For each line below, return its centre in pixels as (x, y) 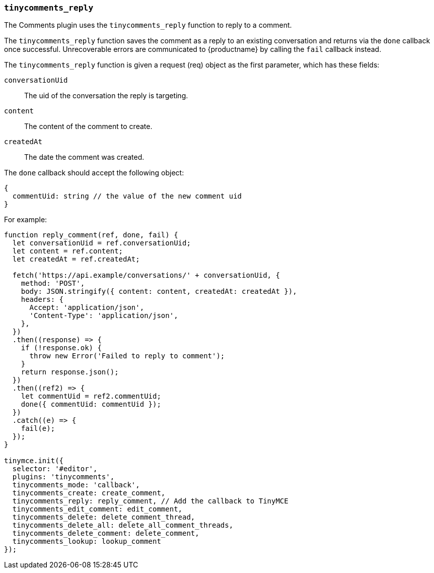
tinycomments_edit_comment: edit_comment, (97, 509)
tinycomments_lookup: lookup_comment (87, 542)
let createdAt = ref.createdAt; (76, 259)
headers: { (42, 300)
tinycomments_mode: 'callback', (76, 485)
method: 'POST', (53, 283)
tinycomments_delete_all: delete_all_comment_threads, (123, 525)
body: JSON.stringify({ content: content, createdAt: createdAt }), (159, 292)
